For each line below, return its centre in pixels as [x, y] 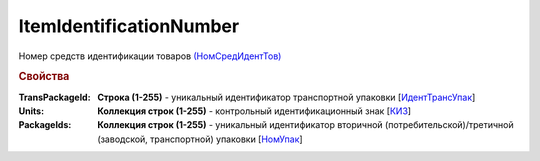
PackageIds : [45, 125]
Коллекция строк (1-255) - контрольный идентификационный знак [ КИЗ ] [254, 111]
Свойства [44, 77]
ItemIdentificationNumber [129, 26]
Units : [31, 111]
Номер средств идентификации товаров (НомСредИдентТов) [150, 56]
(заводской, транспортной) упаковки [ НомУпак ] [200, 139]
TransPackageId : [54, 97]
